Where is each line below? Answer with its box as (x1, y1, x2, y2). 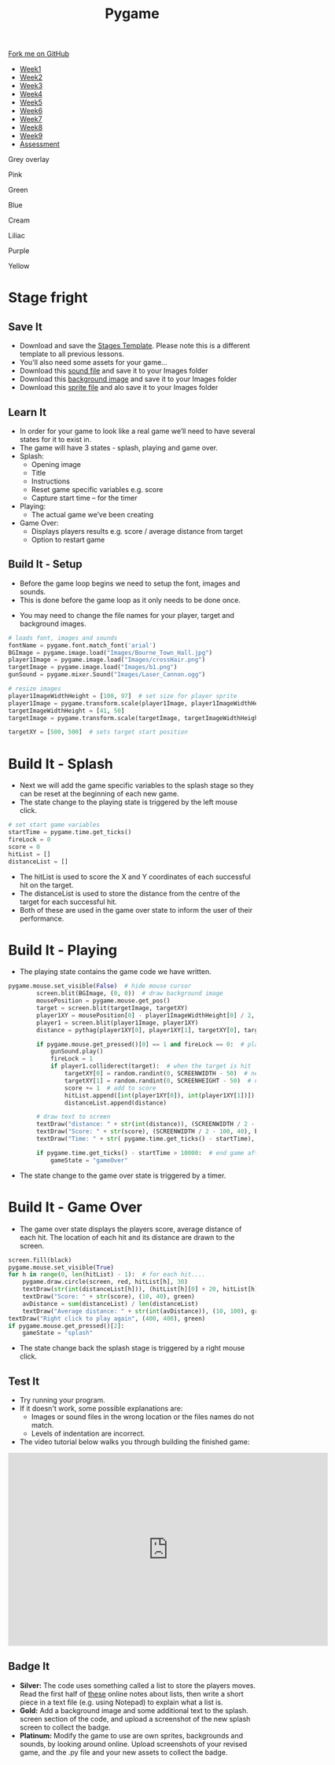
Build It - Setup (8, 557, 83, 571)
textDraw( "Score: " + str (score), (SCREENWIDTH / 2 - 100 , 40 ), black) (36, 1127, 277, 1136)
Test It (8, 1374, 40, 1388)
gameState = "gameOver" (50, 1156, 128, 1164)
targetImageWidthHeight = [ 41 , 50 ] (8, 707, 125, 715)
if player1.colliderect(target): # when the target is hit (50, 1062, 252, 1070)
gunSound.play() (50, 1047, 104, 1056)
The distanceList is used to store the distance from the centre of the (19, 888, 241, 898)
